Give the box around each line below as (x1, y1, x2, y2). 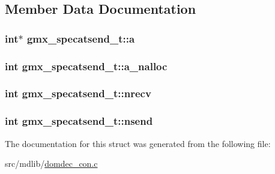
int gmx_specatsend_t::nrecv (5, 86, 151, 101)
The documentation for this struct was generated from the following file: (5, 137, 271, 149)
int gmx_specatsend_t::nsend (5, 113, 153, 128)
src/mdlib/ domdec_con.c (5, 157, 98, 170)
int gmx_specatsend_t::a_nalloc (5, 58, 168, 73)
